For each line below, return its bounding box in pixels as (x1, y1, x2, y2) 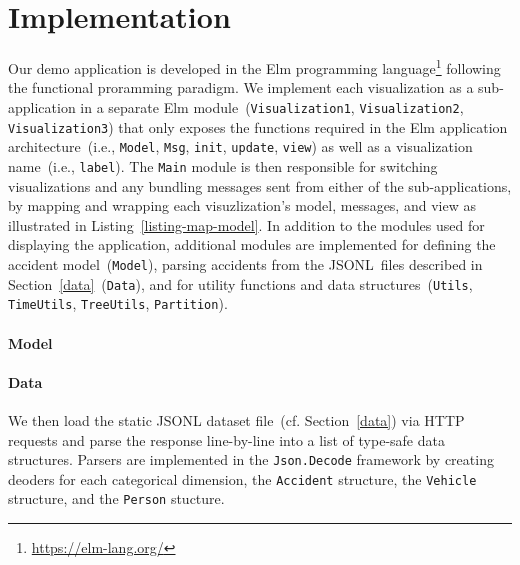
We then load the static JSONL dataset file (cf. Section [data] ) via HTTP (8, 409, 465, 430)
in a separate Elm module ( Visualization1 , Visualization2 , (80, 96, 464, 117)
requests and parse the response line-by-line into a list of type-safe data (8, 429, 445, 450)
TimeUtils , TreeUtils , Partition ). (8, 293, 228, 314)
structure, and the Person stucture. (8, 488, 225, 509)
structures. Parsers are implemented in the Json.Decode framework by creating (8, 449, 494, 470)
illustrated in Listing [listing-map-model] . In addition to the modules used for (8, 214, 485, 235)
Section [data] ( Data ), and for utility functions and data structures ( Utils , (8, 273, 473, 294)
